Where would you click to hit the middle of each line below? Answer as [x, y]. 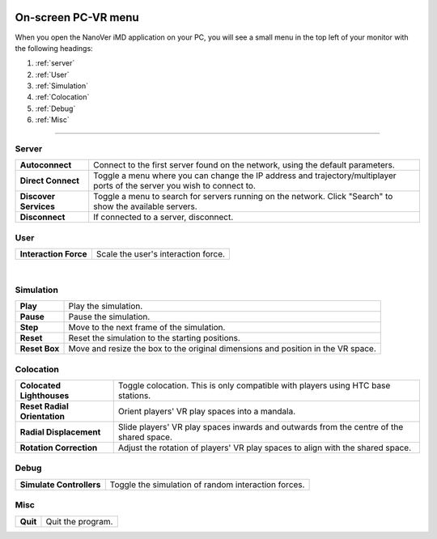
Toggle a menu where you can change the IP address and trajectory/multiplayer [245, 176]
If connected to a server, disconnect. [163, 217]
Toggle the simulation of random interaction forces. [207, 484]
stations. [134, 396]
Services [38, 206]
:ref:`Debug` [55, 108]
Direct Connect [50, 180]
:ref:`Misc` [52, 120]
